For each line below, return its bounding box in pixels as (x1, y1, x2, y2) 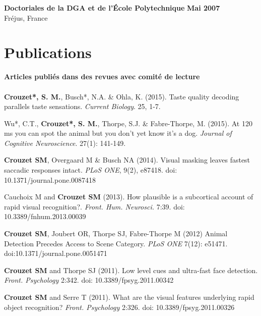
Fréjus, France (4, 12, 48, 23)
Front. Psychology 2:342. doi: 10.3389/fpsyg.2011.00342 (4, 275, 174, 285)
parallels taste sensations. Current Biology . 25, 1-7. (4, 101, 161, 112)
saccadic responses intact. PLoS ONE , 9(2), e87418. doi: (4, 165, 177, 175)
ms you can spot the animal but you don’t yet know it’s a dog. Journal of (4, 128, 232, 138)
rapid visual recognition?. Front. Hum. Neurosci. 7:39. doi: (4, 201, 185, 212)
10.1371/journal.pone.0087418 (4, 174, 96, 185)
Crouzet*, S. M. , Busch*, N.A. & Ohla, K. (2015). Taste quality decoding (4, 91, 239, 101)
